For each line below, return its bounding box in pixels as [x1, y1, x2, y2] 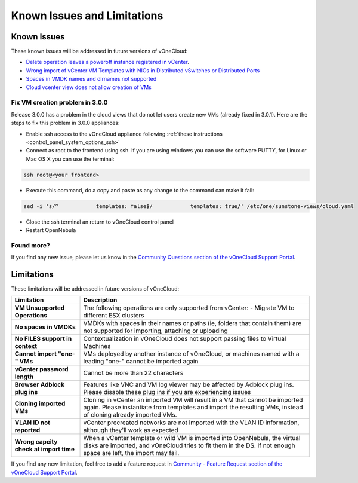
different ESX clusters [83, 311, 144, 320]
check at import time [14, 445, 75, 454]
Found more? [11, 241, 50, 249]
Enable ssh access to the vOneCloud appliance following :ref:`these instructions [26, 130, 223, 137]
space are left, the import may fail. [83, 449, 180, 457]
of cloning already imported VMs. [83, 411, 177, 419]
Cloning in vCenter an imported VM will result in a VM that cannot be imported [83, 396, 303, 404]
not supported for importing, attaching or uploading [83, 326, 228, 335]
